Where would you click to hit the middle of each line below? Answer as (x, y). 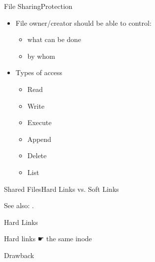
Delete (37, 155)
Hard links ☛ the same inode (48, 239)
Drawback (19, 255)
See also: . (19, 205)
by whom (41, 56)
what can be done (54, 39)
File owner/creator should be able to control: (83, 22)
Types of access (39, 72)
